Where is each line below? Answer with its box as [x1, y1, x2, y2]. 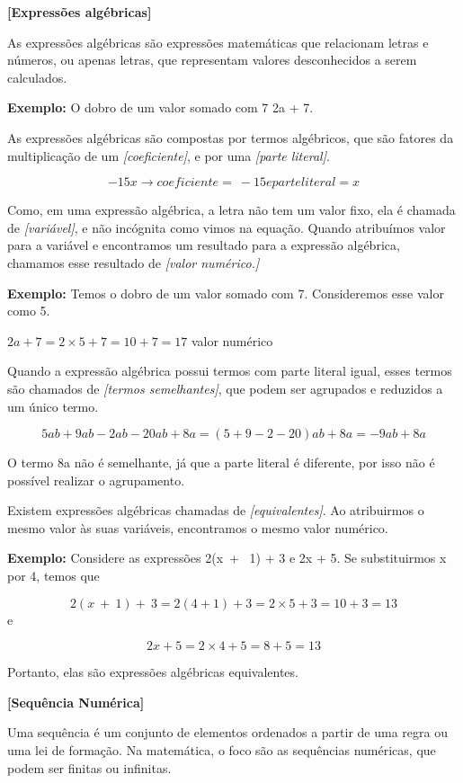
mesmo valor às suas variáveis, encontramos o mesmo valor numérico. [7, 518, 388, 537]
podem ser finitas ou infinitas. [7, 758, 172, 777]
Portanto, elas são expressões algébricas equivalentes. [7, 663, 298, 681]
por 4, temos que [7, 566, 100, 585]
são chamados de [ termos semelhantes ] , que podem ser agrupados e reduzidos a [7, 378, 443, 397]
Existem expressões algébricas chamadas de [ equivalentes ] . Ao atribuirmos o [7, 501, 424, 520]
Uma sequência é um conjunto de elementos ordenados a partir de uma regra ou [7, 723, 448, 742]
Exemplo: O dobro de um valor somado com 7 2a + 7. [7, 98, 314, 117]
